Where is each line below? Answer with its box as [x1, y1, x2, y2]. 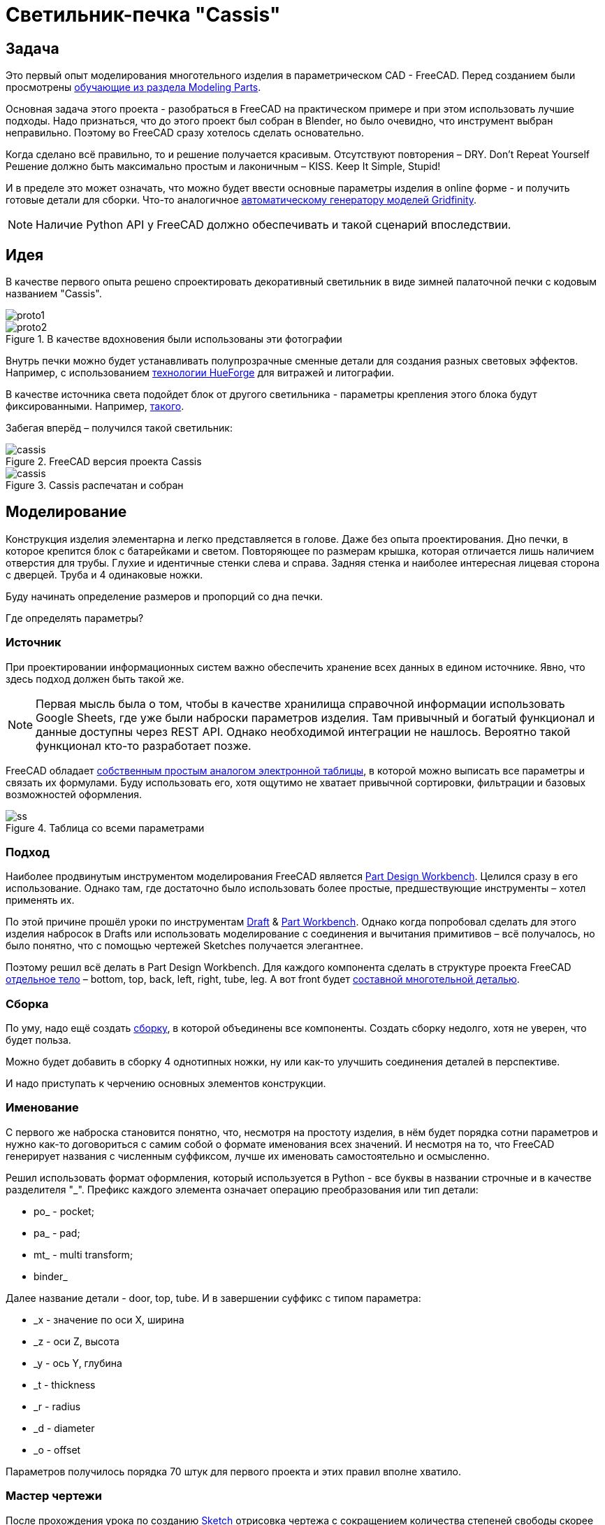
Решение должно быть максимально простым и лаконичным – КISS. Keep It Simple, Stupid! [6, 160, 441, 173]
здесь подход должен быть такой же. [6, 672, 184, 685]
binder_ [34, 1270, 68, 1282]
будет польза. [6, 1034, 71, 1047]
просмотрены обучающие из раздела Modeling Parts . [6, 81, 261, 94]
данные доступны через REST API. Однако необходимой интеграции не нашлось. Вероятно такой [36, 724, 571, 739]
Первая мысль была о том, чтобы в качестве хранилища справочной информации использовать [36, 696, 565, 711]
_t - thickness [34, 1378, 96, 1391]
